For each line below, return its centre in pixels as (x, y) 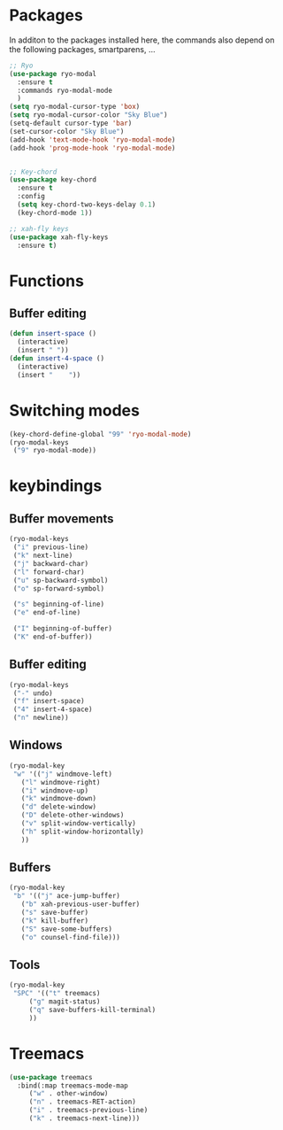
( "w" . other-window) (69, 1094)
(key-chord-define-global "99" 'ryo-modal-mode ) (100, 434)
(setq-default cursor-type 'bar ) (71, 124)
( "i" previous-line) (51, 547)
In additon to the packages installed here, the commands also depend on (142, 40)
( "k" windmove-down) (59, 799)
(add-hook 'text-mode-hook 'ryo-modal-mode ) (92, 139)
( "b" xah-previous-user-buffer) (80, 904)
